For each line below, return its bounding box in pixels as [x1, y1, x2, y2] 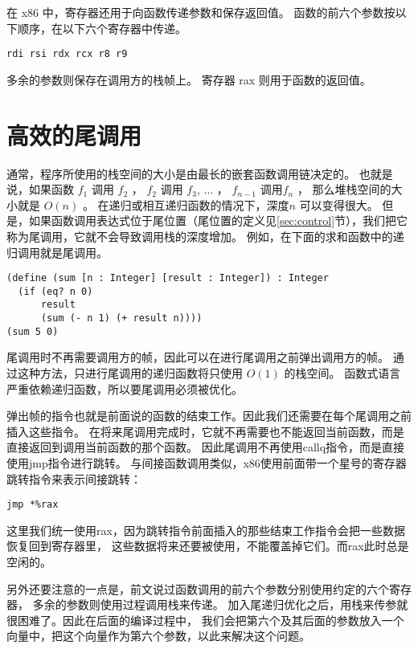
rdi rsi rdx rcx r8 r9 [6, 48, 128, 60]
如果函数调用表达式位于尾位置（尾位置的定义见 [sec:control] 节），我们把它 [28, 212, 408, 229]
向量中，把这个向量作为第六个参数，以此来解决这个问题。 [6, 627, 310, 644]
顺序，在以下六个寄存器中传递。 [17, 19, 186, 36]
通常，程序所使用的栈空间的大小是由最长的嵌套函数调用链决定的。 [6, 165, 355, 182]
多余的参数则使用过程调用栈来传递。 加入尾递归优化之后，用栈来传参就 [32, 596, 408, 613]
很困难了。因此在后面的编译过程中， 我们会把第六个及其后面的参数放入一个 [6, 611, 404, 628]
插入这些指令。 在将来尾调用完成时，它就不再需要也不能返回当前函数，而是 [6, 422, 404, 439]
